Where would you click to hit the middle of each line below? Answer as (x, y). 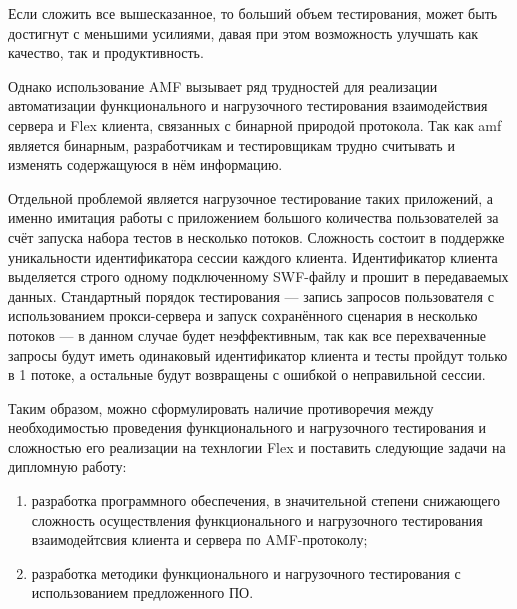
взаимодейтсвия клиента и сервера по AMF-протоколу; (199, 539)
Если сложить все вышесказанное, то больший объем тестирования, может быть (253, 13)
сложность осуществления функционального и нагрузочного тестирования (257, 519)
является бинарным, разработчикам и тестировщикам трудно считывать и (231, 144)
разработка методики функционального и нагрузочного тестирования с (246, 572)
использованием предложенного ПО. (142, 592)
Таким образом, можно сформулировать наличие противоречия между (221, 407)
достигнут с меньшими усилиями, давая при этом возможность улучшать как (243, 32)
